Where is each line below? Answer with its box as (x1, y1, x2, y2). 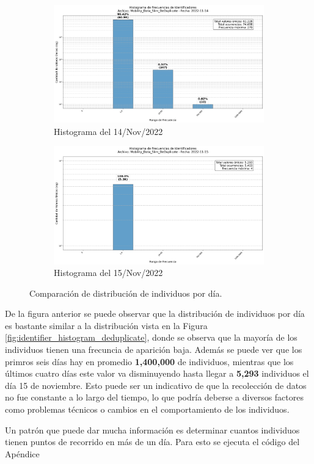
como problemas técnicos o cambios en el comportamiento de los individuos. (5, 403, 290, 416)
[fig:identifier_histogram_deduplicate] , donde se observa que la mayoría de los (5, 331, 298, 344)
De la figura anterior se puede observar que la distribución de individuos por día (5, 307, 305, 320)
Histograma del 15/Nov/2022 (54, 266, 163, 279)
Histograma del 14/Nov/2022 (54, 125, 163, 137)
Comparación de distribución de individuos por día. (29, 286, 222, 299)
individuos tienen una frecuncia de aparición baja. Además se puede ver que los (5, 343, 302, 356)
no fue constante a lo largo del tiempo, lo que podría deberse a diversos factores (5, 391, 304, 404)
